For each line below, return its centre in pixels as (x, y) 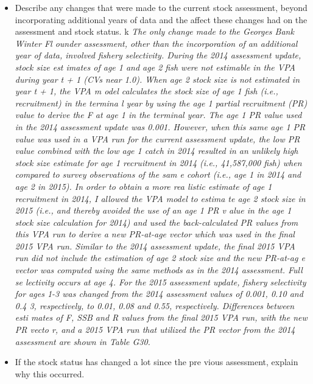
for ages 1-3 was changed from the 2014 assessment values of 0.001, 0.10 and (159, 294)
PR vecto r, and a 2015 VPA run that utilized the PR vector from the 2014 (155, 330)
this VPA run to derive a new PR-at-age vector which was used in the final (155, 234)
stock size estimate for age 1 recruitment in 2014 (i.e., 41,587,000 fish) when (158, 162)
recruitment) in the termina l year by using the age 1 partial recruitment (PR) (161, 103)
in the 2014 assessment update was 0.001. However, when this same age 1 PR (160, 126)
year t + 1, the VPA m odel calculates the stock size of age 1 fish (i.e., (146, 91)
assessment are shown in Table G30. (83, 341)
